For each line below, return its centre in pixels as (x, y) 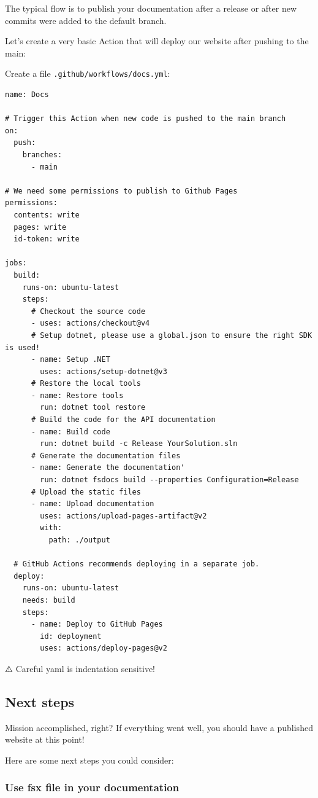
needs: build (49, 600)
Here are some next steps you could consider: (89, 760)
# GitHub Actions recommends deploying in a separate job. (137, 564)
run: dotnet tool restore (93, 408)
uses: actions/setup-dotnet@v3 (104, 371)
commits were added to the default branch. (86, 20)
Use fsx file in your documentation (92, 787)
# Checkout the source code (88, 311)
